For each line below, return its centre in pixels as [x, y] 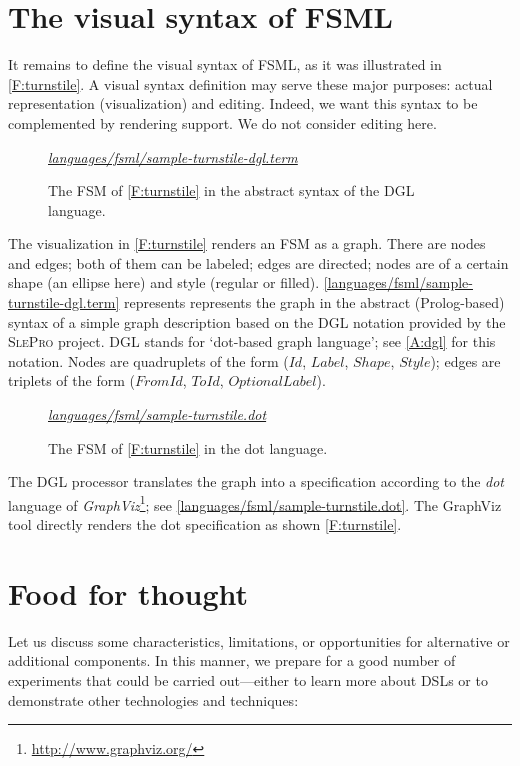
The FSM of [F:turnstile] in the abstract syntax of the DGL [231, 190]
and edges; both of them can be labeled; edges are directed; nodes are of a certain [258, 262]
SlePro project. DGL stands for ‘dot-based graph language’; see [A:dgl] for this [252, 341]
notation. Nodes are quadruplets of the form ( [148, 360]
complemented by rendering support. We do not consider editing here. [222, 122]
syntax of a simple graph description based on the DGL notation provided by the [257, 321]
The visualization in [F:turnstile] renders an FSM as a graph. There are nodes [247, 243]
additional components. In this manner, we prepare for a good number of [232, 660]
